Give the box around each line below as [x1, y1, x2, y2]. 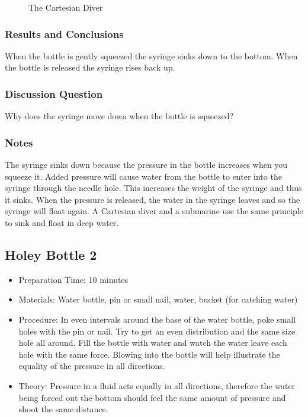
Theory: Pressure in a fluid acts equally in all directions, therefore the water [18, 379, 296, 391]
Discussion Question [5, 86, 103, 101]
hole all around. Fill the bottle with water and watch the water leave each [18, 336, 287, 349]
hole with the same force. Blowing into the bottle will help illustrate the [18, 348, 280, 360]
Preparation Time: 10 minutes [18, 273, 129, 285]
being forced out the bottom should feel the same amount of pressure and [18, 391, 286, 403]
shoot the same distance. [18, 403, 108, 415]
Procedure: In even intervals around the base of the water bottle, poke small [18, 313, 296, 325]
